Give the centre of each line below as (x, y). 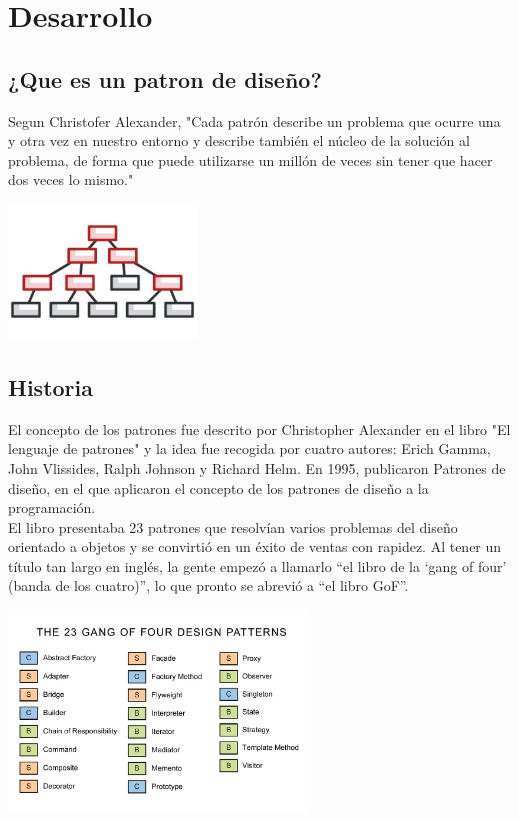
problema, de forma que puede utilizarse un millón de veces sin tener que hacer (250, 159)
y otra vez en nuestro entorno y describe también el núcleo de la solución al (239, 140)
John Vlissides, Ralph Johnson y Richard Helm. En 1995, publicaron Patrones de (257, 467)
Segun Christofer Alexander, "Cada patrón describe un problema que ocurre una (254, 120)
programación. (52, 507)
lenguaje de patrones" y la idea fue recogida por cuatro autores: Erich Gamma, (249, 448)
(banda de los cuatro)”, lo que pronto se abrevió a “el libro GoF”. (208, 585)
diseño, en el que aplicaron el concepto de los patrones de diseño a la (218, 487)
